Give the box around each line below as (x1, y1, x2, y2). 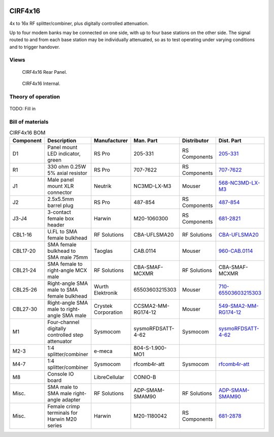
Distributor (182, 137, 209, 144)
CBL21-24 (12, 267, 37, 274)
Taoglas (94, 247, 113, 254)
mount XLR (47, 182, 74, 189)
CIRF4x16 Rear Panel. (22, 69, 67, 75)
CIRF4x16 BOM (9, 129, 46, 136)
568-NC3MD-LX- (218, 179, 260, 186)
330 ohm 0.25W (47, 163, 86, 170)
